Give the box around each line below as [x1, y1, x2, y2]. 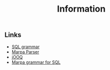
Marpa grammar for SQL [11, 59, 61, 65]
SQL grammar [11, 44, 40, 50]
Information [57, 3, 106, 15]
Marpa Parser [11, 49, 39, 54]
